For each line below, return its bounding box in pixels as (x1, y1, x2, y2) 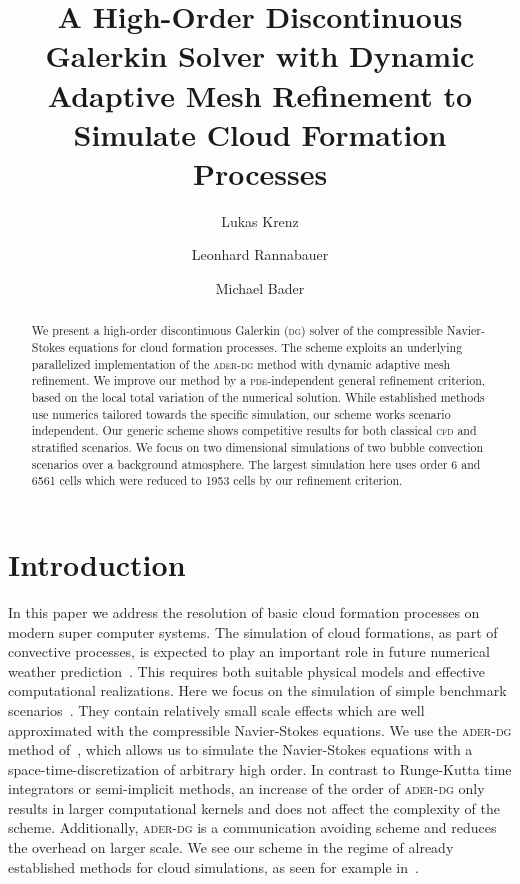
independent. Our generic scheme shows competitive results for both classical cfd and (31, 422, 477, 439)
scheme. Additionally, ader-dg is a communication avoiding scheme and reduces (8, 817, 497, 838)
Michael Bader (215, 278, 305, 299)
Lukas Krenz (221, 210, 299, 231)
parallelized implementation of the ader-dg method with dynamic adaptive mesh (31, 355, 451, 372)
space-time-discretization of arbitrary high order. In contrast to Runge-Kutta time (8, 758, 512, 779)
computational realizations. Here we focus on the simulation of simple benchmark (8, 680, 507, 701)
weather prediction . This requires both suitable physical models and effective (8, 660, 485, 681)
